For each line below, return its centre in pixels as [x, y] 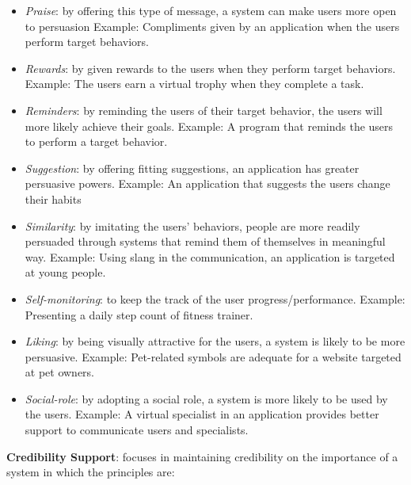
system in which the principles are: [91, 472]
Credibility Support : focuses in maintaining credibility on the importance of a [202, 456]
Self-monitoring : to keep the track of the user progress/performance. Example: [215, 298]
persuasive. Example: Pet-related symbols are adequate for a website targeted [213, 356]
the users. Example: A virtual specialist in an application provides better [202, 414]
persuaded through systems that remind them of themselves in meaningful [205, 241]
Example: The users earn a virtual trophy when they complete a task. [194, 84]
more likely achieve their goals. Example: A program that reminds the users [209, 126]
